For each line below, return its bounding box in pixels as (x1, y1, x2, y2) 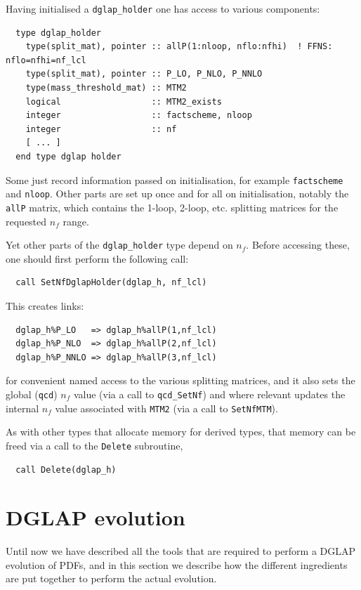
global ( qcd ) (6, 386, 58, 401)
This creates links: (6, 299, 84, 313)
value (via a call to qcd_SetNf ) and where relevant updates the (73, 386, 346, 401)
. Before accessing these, (246, 237, 350, 252)
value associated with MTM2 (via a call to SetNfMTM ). (55, 400, 278, 415)
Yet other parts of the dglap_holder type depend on (6, 237, 233, 252)
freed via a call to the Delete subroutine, (6, 438, 183, 452)
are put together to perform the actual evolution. (6, 571, 217, 586)
